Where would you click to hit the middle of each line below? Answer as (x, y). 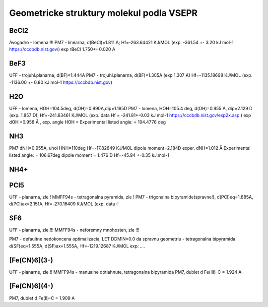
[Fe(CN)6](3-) (31, 260)
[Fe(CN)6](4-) (31, 286)
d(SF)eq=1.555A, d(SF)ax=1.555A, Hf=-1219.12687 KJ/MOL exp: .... (77, 246)
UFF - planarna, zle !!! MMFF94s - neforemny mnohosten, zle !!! (74, 230)
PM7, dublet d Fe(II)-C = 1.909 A (42, 298)
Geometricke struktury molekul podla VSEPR (103, 13)
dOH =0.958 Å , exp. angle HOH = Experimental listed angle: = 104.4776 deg (88, 122)
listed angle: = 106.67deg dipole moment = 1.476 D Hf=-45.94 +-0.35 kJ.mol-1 (89, 155)
